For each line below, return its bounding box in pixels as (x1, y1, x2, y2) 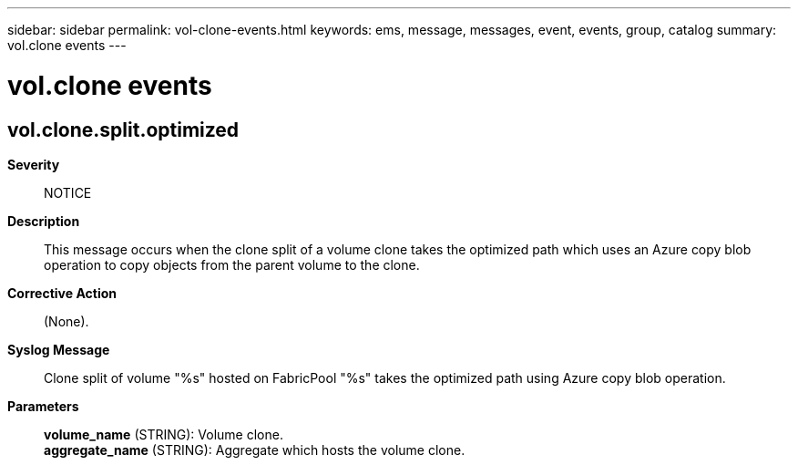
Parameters (7, 398, 79, 414)
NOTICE (44, 184, 92, 201)
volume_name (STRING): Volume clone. (44, 426, 283, 442)
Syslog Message (7, 341, 110, 357)
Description (7, 212, 80, 229)
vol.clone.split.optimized (7, 118, 240, 141)
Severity (7, 156, 60, 172)
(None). (44, 313, 89, 329)
